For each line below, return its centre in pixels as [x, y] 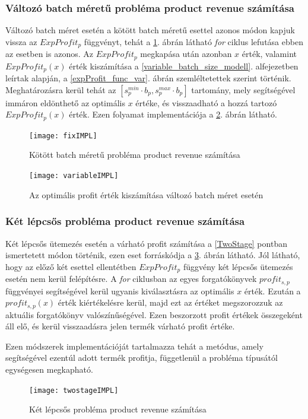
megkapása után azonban [186, 54]
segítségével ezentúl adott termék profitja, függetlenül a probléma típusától [142, 358]
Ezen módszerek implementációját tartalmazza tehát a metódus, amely [134, 346]
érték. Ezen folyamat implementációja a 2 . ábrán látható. [173, 114]
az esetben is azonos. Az [49, 54]
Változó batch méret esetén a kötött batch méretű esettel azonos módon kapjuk [150, 30]
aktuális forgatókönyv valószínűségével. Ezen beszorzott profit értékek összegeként [154, 314]
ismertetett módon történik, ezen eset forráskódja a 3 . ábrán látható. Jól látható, [153, 255]
